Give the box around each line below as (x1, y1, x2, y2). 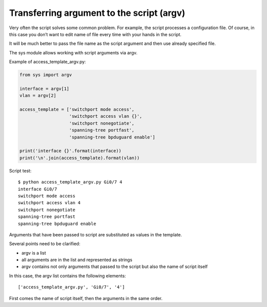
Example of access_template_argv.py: (9, 59, 86, 65)
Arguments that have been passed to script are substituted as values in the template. (9, 231, 182, 237)
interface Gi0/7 (18, 186, 57, 192)
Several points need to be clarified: (9, 241, 81, 247)
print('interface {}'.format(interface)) (19, 148, 122, 154)
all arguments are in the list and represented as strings (21, 257, 133, 263)
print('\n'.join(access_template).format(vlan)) (19, 155, 140, 161)
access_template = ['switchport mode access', (19, 107, 134, 112)
